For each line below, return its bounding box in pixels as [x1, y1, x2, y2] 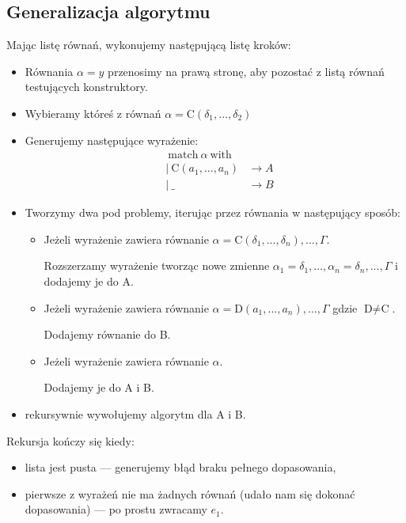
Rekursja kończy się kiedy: [6, 432, 135, 449]
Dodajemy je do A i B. [44, 379, 154, 396]
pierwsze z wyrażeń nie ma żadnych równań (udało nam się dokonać [25, 485, 355, 502]
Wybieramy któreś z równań [25, 104, 161, 121]
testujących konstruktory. [25, 78, 148, 95]
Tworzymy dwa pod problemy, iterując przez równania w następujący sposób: [25, 204, 400, 221]
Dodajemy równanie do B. [44, 326, 171, 343]
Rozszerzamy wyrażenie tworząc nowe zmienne [44, 257, 270, 274]
